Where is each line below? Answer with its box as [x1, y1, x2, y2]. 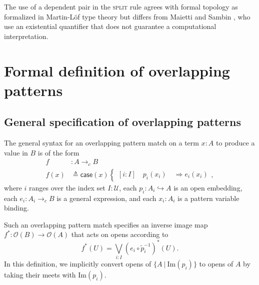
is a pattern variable [177, 192, 239, 203]
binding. [4, 202, 29, 213]
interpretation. [4, 30, 48, 41]
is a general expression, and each [56, 192, 156, 203]
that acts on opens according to [71, 229, 168, 239]
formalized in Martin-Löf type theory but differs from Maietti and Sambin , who [4, 11, 250, 21]
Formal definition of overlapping [4, 60, 230, 80]
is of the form [37, 147, 79, 157]
